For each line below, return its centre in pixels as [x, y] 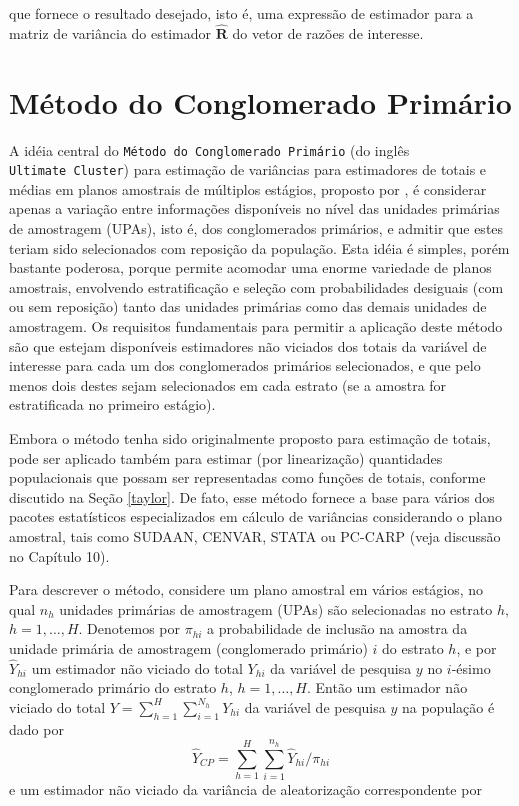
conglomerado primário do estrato [113, 687]
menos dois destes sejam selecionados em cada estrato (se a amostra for [228, 384]
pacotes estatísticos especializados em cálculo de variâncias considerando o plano [255, 516]
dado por [36, 728]
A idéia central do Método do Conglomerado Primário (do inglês [209, 149]
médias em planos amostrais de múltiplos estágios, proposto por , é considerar [248, 188]
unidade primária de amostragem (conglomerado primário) [188, 647]
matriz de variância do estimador [110, 32]
